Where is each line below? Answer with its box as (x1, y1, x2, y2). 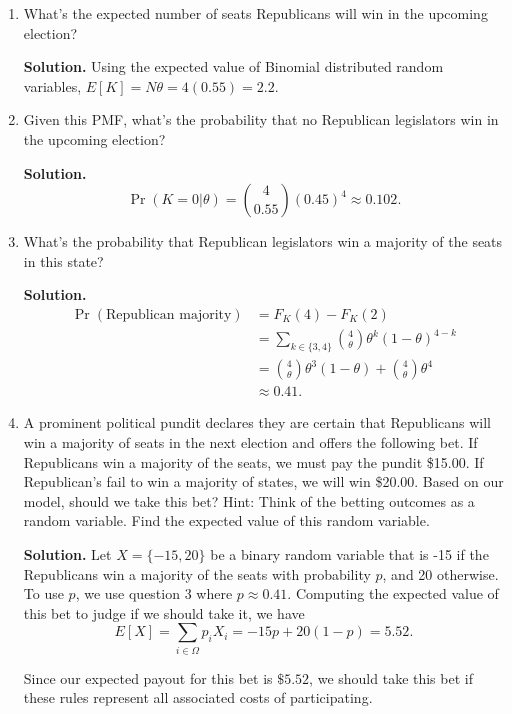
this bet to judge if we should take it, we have (23, 602, 305, 623)
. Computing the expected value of (287, 583, 499, 604)
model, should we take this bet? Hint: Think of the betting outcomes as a (23, 490, 475, 511)
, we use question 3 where (75, 583, 233, 604)
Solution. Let (23, 543, 112, 564)
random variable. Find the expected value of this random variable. (23, 510, 430, 531)
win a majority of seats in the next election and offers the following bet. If (23, 431, 478, 452)
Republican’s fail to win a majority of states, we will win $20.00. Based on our (23, 471, 504, 492)
